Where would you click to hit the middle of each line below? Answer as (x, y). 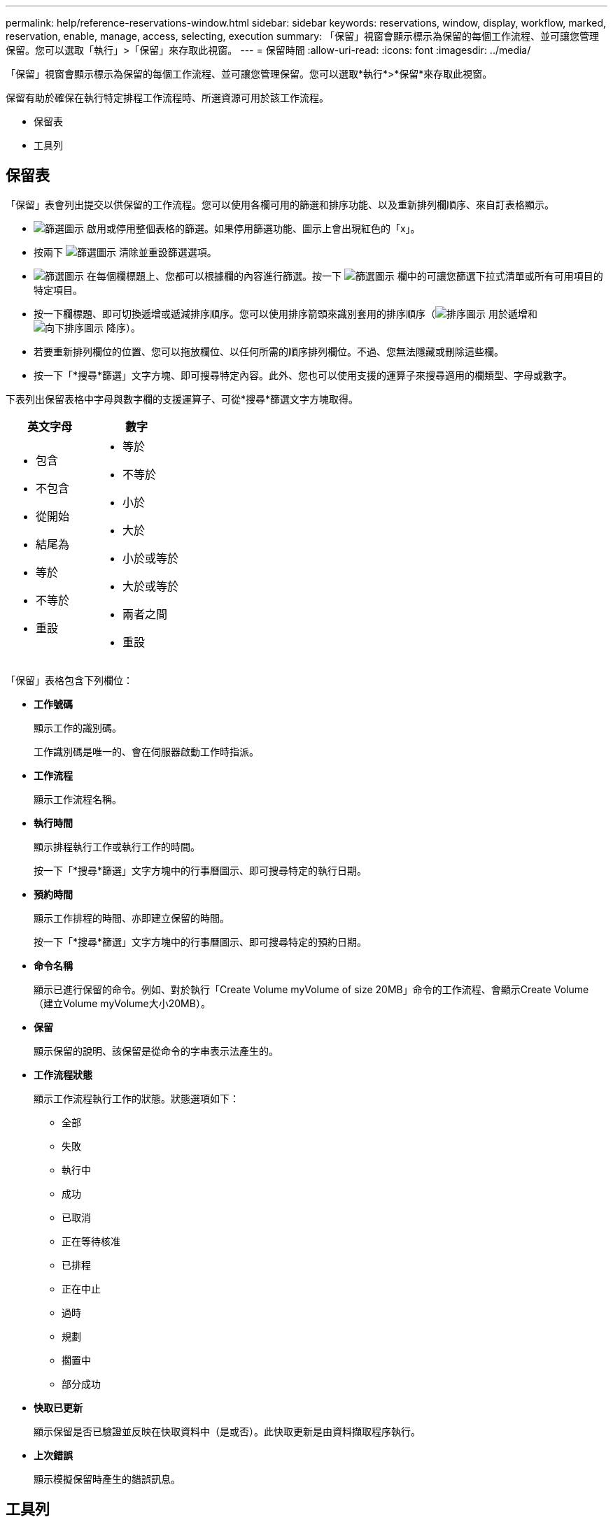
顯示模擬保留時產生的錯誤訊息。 (107, 1479)
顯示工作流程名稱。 (78, 799)
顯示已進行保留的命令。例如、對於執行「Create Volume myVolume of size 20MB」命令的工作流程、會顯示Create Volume (311, 989)
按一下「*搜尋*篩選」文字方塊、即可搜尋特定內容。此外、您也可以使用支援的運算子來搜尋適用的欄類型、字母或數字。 (303, 375)
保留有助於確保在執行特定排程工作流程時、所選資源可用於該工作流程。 (167, 98)
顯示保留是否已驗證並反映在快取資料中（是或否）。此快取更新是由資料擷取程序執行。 (227, 1431)
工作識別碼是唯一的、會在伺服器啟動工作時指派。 (146, 751)
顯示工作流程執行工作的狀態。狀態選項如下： (136, 1098)
